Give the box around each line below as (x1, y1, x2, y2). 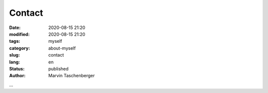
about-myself (48, 45, 76, 51)
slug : (9, 52, 20, 58)
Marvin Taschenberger (48, 73, 95, 79)
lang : (9, 59, 20, 65)
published (48, 65, 69, 71)
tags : (9, 38, 20, 44)
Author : (9, 73, 26, 79)
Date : (9, 25, 21, 31)
